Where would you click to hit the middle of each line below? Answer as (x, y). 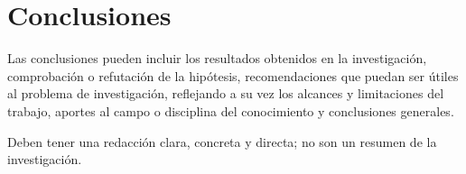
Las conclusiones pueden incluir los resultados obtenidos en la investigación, (217, 58)
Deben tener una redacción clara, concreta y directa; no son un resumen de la (222, 141)
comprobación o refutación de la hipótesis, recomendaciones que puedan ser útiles (233, 75)
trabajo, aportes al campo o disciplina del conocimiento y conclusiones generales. (231, 110)
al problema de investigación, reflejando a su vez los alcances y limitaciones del (226, 93)
